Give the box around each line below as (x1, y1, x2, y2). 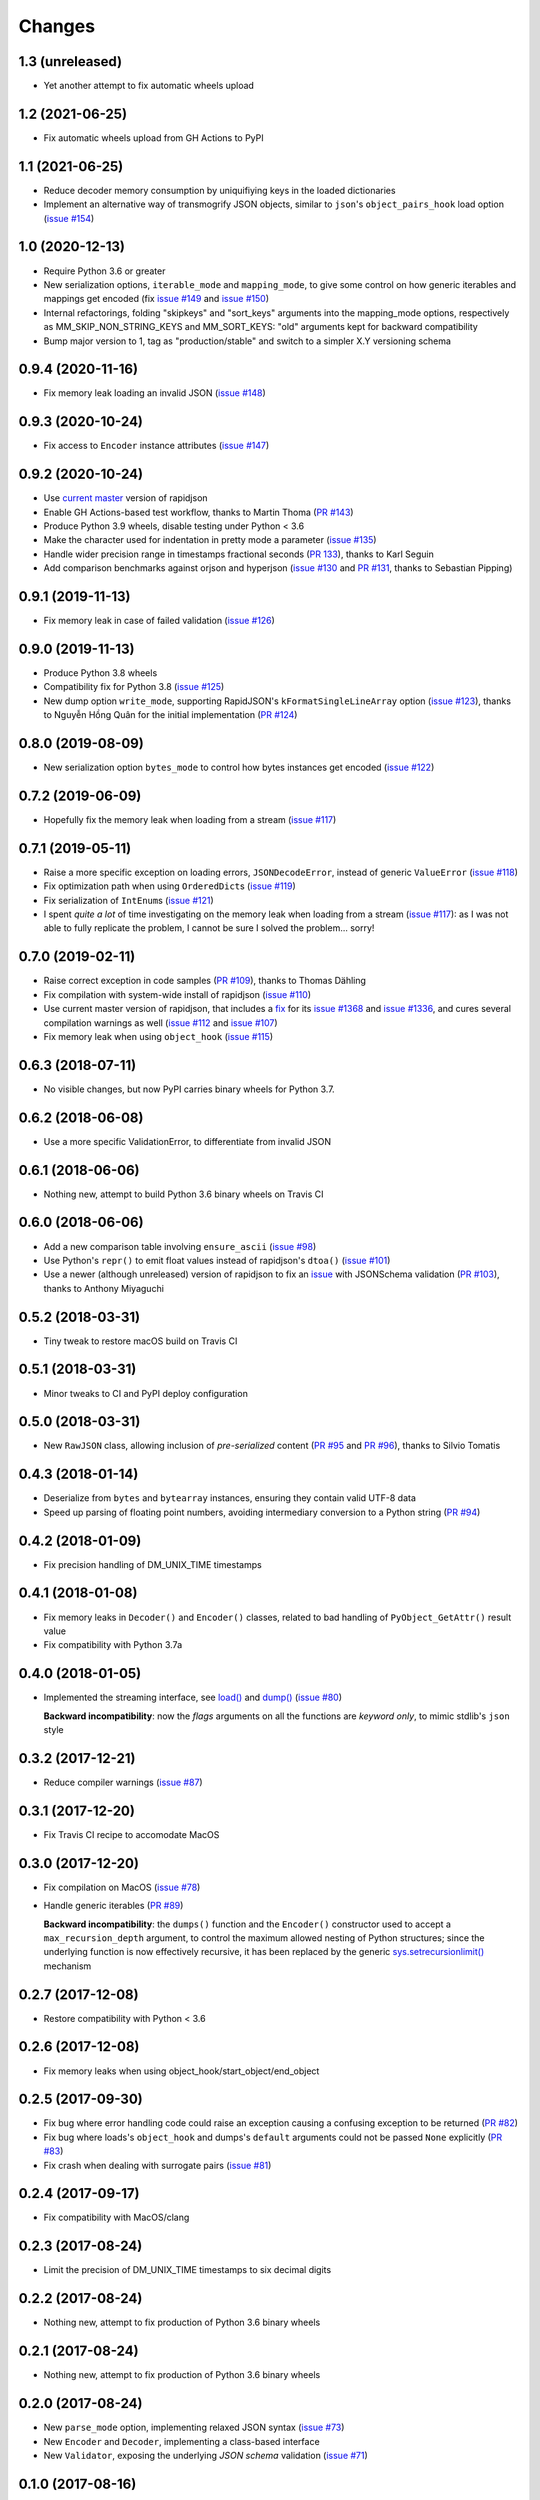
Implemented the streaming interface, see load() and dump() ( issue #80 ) (43, 1691, 343, 1704)
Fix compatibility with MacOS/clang (43, 2211, 190, 2224)
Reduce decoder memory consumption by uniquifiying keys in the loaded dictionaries (43, 184, 396, 196)
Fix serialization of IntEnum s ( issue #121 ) (43, 894, 214, 906)
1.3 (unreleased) (18, 53, 123, 70)
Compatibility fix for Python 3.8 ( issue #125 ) (43, 681, 225, 693)
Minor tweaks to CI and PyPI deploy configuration (43, 1387, 249, 1399)
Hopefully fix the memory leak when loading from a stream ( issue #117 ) (43, 813, 337, 825)
